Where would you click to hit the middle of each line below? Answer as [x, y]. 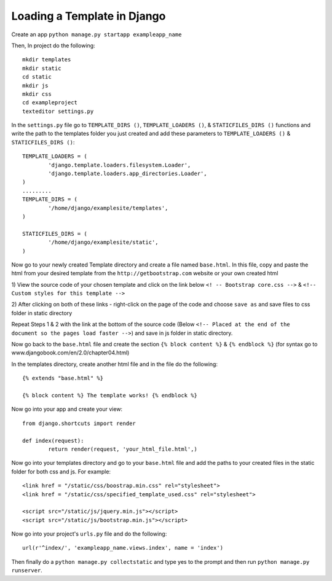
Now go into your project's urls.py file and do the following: [89, 534]
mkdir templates [47, 60]
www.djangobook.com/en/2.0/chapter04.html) [70, 353]
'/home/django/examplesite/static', [104, 242]
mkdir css [37, 94]
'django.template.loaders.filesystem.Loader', [120, 165]
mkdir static [42, 68]
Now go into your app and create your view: [67, 409]
